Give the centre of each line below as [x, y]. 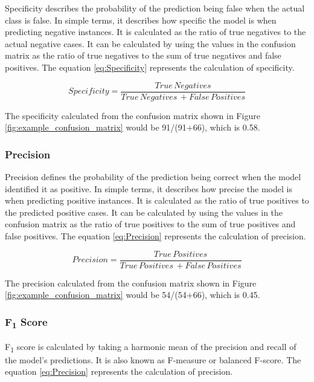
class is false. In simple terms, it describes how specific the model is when [141, 20]
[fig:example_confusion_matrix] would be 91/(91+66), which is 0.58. [133, 127]
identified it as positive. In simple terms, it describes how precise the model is [149, 188]
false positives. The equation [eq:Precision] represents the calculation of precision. [155, 236]
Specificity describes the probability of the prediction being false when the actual [155, 8]
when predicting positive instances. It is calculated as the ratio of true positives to [157, 200]
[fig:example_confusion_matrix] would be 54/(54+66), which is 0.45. [133, 295]
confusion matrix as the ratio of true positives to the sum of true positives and [150, 224]
